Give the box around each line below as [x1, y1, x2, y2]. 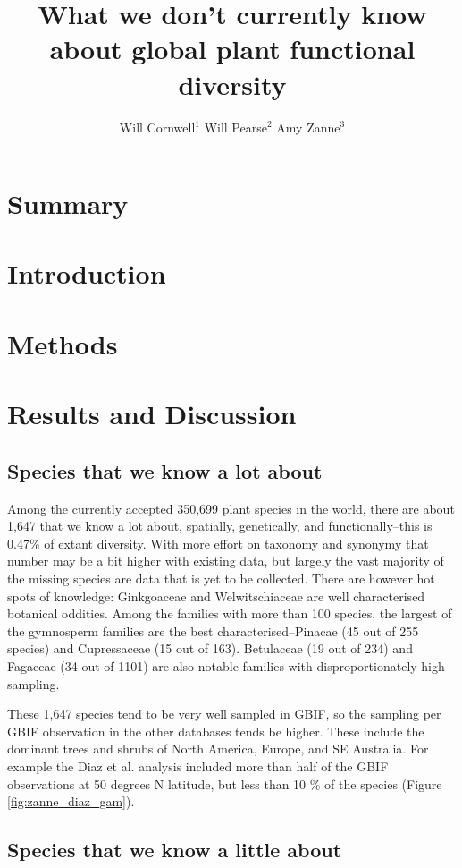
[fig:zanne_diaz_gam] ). [7, 792, 135, 811]
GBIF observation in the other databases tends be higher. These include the [7, 721, 424, 740]
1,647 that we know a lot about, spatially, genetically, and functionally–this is [7, 516, 433, 535]
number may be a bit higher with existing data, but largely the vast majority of [7, 551, 444, 570]
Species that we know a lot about [7, 456, 323, 484]
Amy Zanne [276, 117, 340, 136]
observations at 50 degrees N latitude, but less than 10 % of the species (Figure [7, 774, 442, 793]
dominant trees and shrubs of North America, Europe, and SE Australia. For [7, 739, 429, 758]
